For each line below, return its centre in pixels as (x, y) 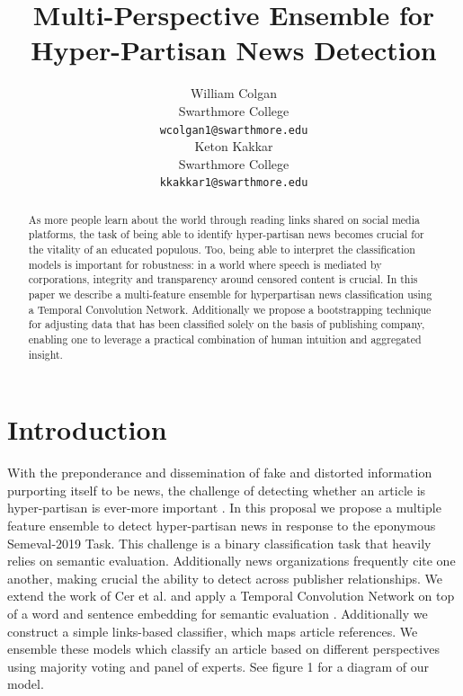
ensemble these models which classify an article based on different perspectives (223, 649)
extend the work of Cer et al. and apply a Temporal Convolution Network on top (231, 596)
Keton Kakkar (234, 146)
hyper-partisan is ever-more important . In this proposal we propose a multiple (224, 508)
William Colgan (234, 93)
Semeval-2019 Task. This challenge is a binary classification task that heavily (219, 543)
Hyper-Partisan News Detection (234, 50)
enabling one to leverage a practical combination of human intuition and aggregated (225, 339)
